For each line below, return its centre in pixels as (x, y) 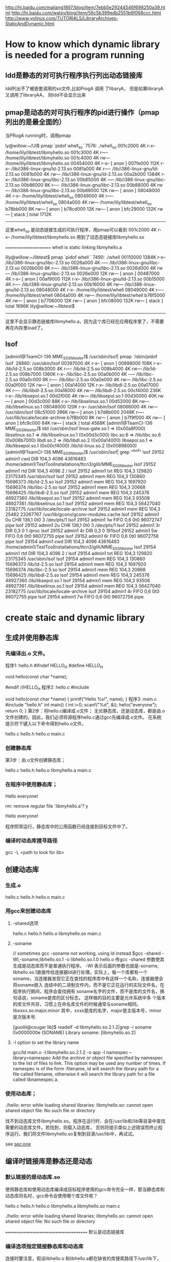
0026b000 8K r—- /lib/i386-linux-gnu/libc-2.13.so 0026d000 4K (89, 268)
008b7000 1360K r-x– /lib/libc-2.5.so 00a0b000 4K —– (77, 374)
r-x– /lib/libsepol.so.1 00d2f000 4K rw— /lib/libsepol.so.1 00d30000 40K (81, 396)
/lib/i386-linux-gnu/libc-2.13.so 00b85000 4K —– (63, 179)
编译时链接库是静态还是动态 (49, 1162)
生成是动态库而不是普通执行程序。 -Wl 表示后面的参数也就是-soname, (86, 966)
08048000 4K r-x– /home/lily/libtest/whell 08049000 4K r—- (100, 290)
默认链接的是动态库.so (33, 1177)
